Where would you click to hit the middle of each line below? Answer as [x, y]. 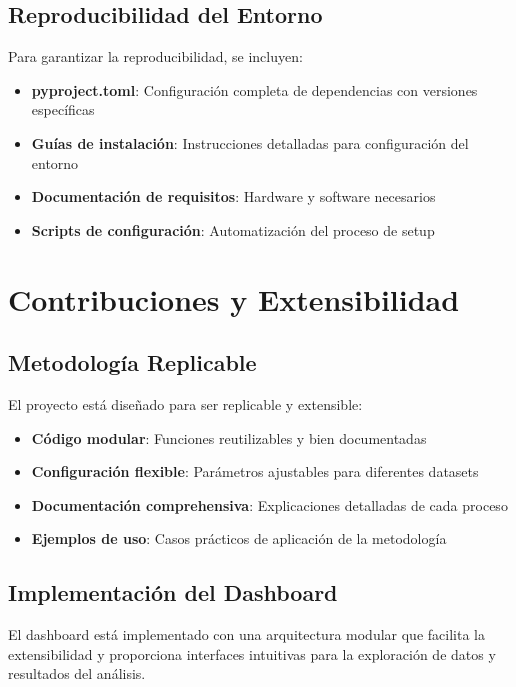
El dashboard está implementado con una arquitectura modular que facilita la [246, 634]
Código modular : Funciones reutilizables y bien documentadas [229, 437]
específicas [63, 109]
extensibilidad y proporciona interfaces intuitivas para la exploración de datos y [252, 653]
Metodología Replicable [132, 362]
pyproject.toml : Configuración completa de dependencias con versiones [254, 89]
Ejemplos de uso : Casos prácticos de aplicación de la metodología [239, 538]
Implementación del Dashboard [173, 592]
